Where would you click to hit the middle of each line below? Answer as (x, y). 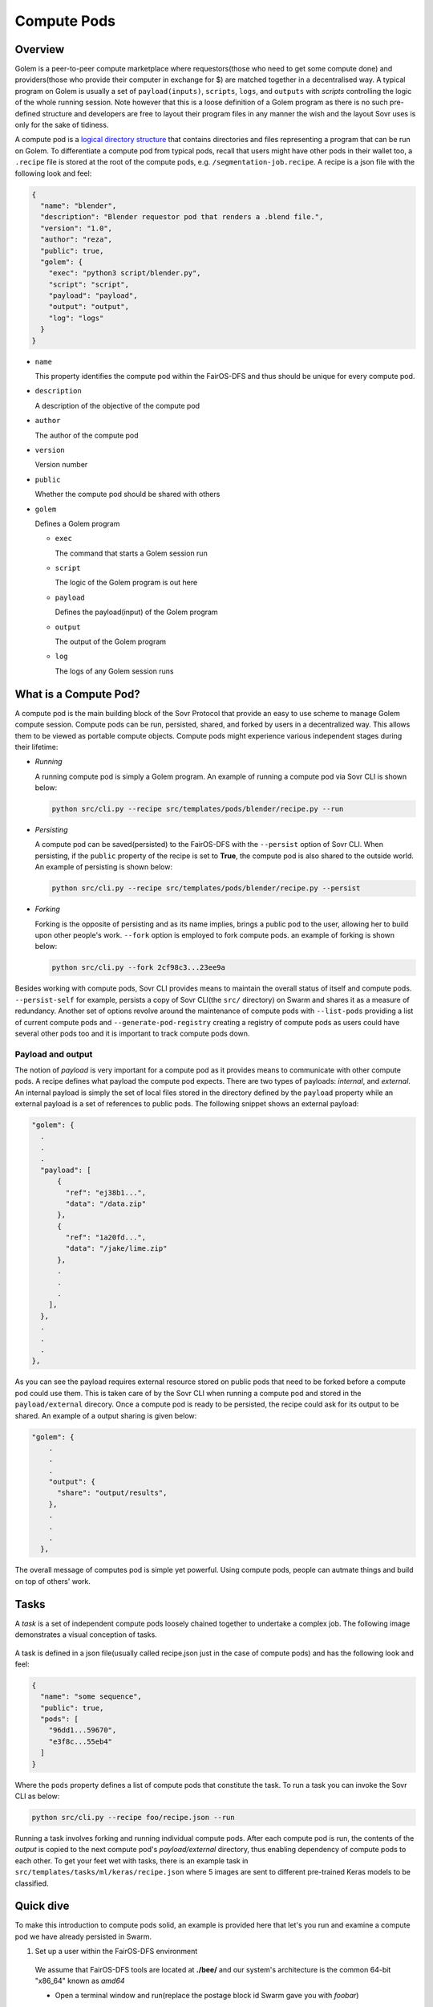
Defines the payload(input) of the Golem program (136, 612)
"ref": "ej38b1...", (106, 1193)
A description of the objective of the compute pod (117, 405)
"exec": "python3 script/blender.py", (125, 273)
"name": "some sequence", (91, 1697)
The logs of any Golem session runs (114, 671)
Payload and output (54, 1054)
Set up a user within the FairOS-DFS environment (116, 1952)
